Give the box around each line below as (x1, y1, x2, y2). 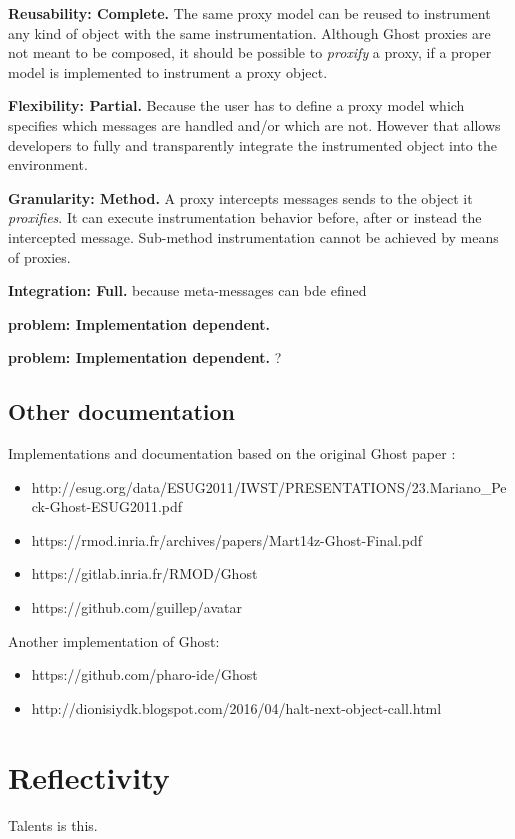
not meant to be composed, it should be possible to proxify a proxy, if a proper (8, 42, 492, 63)
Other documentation (8, 396, 235, 427)
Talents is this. (8, 814, 98, 835)
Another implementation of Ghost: (8, 630, 220, 651)
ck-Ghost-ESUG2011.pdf (31, 496, 183, 517)
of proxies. (8, 246, 71, 267)
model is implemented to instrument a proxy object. (8, 61, 328, 82)
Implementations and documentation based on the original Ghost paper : (8, 443, 456, 464)
